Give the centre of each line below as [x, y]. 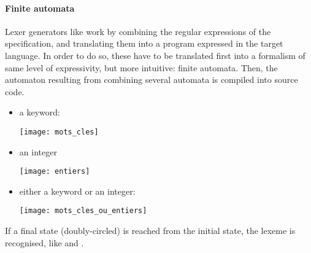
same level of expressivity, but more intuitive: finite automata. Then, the [141, 67]
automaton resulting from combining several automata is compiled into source [152, 80]
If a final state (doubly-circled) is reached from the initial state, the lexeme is [150, 231]
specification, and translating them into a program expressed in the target [144, 43]
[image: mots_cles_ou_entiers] [83, 211]
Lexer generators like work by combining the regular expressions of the [138, 31]
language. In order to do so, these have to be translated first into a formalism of [155, 55]
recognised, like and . [44, 242]
